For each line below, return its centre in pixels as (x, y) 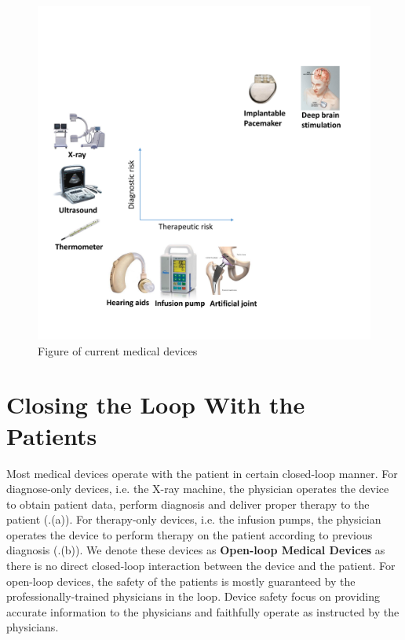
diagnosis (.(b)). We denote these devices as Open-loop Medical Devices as (196, 550)
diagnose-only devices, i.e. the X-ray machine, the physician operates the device (198, 489)
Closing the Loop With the (156, 405)
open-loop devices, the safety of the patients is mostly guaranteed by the (181, 581)
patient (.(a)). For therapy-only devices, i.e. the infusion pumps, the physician (194, 519)
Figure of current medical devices (118, 350)
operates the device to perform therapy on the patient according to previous (190, 534)
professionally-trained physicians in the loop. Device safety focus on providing (193, 596)
